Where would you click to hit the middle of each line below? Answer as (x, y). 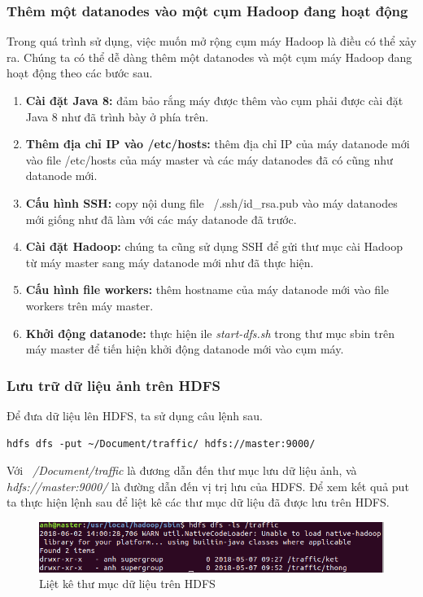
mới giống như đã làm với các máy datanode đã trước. (161, 219)
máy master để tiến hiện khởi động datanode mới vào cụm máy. (185, 349)
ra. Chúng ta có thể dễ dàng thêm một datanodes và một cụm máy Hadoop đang (209, 57)
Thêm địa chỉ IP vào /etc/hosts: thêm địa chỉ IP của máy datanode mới (218, 144)
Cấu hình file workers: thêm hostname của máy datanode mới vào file (207, 290)
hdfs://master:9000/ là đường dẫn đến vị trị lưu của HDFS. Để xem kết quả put (208, 486)
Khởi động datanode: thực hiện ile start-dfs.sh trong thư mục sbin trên (210, 333)
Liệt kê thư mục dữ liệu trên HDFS (127, 584)
